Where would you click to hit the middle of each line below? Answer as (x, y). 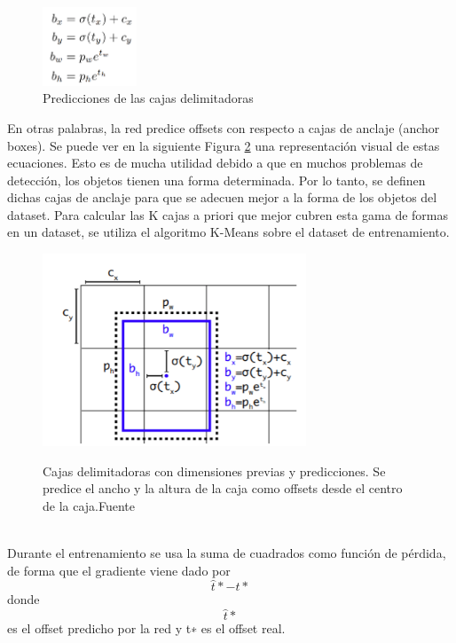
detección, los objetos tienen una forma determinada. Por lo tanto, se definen (216, 180)
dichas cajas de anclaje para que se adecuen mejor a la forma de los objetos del (222, 197)
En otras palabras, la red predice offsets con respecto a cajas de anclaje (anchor (224, 127)
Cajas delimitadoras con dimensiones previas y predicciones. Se (214, 470)
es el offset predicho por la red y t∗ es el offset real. (146, 628)
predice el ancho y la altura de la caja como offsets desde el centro (223, 488)
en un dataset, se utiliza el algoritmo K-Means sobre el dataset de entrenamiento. (228, 232)
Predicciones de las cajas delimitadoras (148, 98)
